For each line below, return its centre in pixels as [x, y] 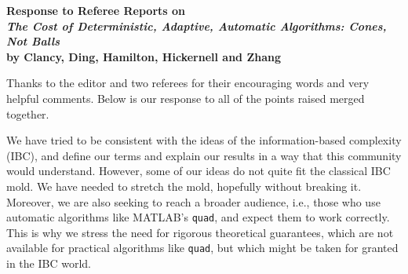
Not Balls [33, 41]
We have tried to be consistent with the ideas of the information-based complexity [204, 140]
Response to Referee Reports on [96, 10]
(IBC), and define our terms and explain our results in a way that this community [204, 155]
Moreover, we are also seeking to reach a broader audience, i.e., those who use [193, 201]
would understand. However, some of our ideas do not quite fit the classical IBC [199, 171]
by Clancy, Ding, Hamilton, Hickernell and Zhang [144, 56]
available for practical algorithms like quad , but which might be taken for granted [202, 248]
